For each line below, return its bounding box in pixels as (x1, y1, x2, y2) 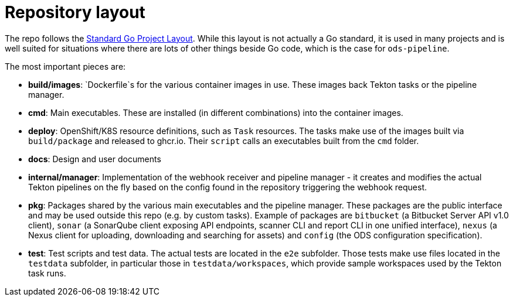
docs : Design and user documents (28, 153, 161, 164)
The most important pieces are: (5, 61, 126, 71)
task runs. (28, 268, 66, 278)
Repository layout (5, 2, 145, 22)
